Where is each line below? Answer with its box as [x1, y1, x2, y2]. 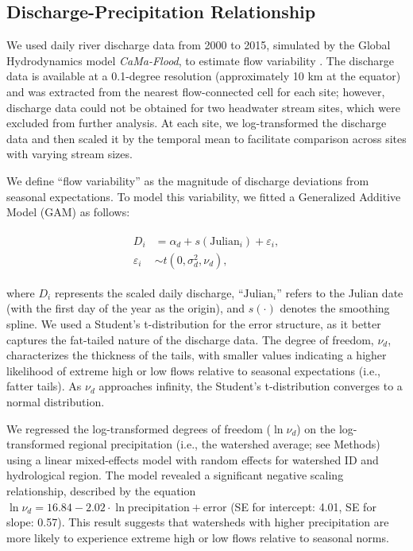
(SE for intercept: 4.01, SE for [230, 498, 376, 514]
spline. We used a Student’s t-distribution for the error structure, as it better [6, 316, 381, 332]
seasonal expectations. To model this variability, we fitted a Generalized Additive [6, 188, 401, 204]
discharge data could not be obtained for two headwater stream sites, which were [6, 99, 400, 115]
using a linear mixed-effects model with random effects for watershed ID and [6, 451, 379, 468]
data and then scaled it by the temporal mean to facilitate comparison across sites [6, 130, 407, 146]
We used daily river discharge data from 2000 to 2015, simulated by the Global [6, 37, 391, 53]
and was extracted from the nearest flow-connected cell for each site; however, [6, 83, 385, 99]
